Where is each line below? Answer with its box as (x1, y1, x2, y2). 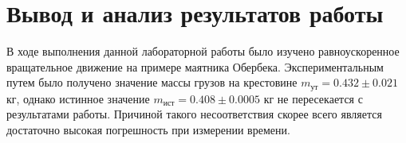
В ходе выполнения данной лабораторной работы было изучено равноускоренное (6, 43, 400, 60)
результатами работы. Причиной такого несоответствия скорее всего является (6, 106, 382, 122)
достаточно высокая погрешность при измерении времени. (6, 121, 290, 137)
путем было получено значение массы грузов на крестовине (6, 74, 298, 91)
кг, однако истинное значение (6, 90, 150, 106)
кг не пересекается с (263, 90, 363, 106)
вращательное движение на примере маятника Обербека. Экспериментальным (6, 58, 384, 75)
